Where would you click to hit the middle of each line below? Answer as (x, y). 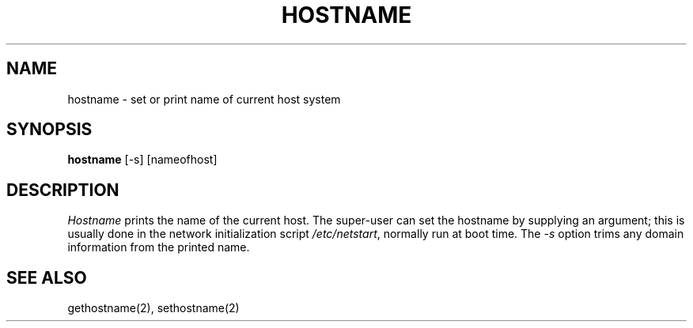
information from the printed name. (159, 247)
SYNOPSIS (49, 130)
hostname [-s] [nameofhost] (142, 160)
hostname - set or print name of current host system (204, 99)
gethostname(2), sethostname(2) (153, 308)
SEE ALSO (47, 277)
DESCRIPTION (63, 190)
